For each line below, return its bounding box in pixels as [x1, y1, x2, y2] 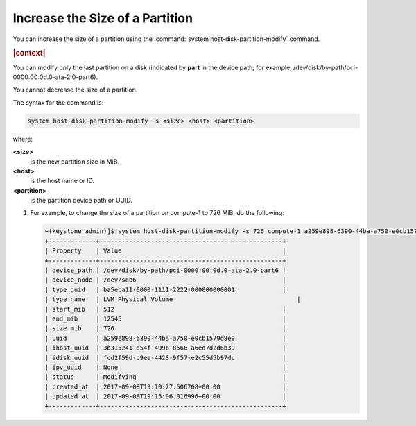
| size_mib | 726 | [44, 325, 286, 332]
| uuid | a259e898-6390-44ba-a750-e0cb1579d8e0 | [44, 334, 286, 342]
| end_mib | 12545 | [44, 314, 286, 323]
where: [12, 135, 33, 143]
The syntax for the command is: [12, 98, 104, 107]
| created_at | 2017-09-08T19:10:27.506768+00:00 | [44, 382, 286, 391]
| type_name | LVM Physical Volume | [44, 296, 301, 303]
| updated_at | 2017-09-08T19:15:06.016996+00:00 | [44, 393, 286, 400]
